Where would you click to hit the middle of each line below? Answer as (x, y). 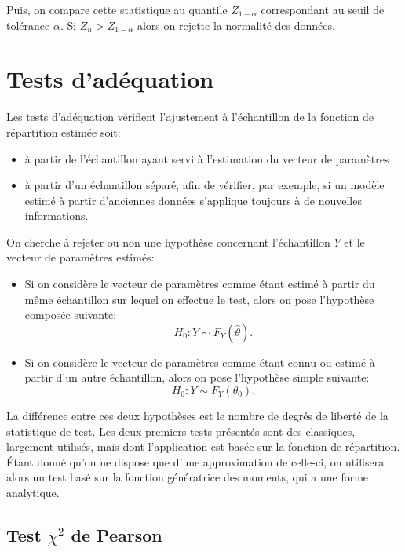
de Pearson (117, 534)
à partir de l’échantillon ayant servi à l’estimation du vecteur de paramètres (207, 158)
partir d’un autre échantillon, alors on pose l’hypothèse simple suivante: (197, 377)
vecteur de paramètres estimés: (80, 257)
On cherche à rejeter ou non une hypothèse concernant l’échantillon (168, 241)
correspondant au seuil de (323, 9)
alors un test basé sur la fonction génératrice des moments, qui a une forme (188, 477)
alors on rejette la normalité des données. (236, 25)
